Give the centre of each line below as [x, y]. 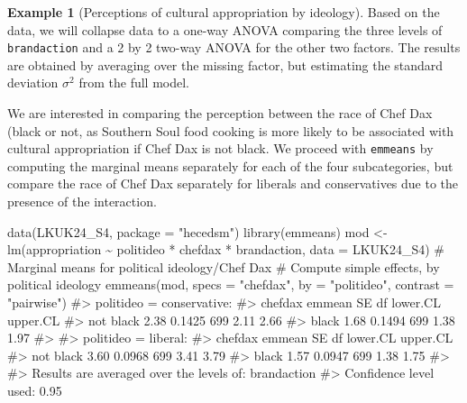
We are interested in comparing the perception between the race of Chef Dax [220, 113]
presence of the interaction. [82, 201]
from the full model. [134, 82]
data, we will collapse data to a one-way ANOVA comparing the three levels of [225, 29]
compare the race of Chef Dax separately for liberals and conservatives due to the [233, 183]
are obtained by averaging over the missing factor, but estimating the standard [225, 64]
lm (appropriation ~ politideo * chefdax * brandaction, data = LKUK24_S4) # [226, 249]
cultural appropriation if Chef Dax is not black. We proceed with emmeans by [220, 148]
